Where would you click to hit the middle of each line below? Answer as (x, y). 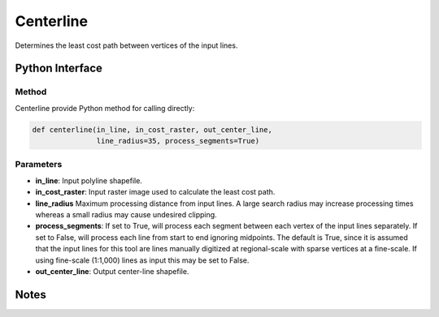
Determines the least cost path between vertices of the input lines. (126, 45)
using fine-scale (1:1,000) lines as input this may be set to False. (142, 260)
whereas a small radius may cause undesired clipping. (126, 214)
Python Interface (59, 69)
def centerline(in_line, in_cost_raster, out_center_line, (152, 129)
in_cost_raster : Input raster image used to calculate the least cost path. (155, 192)
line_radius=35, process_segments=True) (178, 141)
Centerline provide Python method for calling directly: (105, 108)
